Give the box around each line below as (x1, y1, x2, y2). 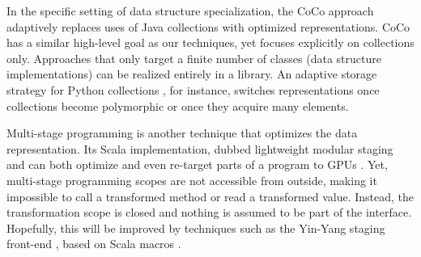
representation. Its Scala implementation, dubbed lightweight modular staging (6, 140, 393, 157)
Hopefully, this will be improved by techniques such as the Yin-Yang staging (6, 219, 385, 236)
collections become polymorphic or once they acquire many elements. (6, 97, 349, 114)
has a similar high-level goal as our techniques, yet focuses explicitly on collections (6, 34, 415, 51)
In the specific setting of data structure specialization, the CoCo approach (6, 2, 374, 19)
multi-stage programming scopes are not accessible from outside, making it (6, 171, 377, 188)
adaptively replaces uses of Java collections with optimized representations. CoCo (6, 18, 410, 35)
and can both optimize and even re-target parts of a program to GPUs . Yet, (6, 156, 388, 173)
